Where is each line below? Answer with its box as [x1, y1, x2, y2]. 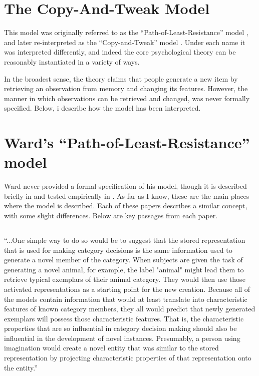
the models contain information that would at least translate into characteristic [4, 293, 247, 304]
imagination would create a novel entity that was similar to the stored [4, 342, 219, 353]
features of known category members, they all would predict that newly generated [4, 303, 255, 314]
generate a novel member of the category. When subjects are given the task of [4, 254, 243, 265]
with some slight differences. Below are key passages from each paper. [4, 210, 218, 220]
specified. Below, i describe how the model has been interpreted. [4, 103, 201, 113]
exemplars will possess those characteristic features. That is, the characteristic [4, 313, 244, 323]
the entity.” [4, 362, 38, 372]
